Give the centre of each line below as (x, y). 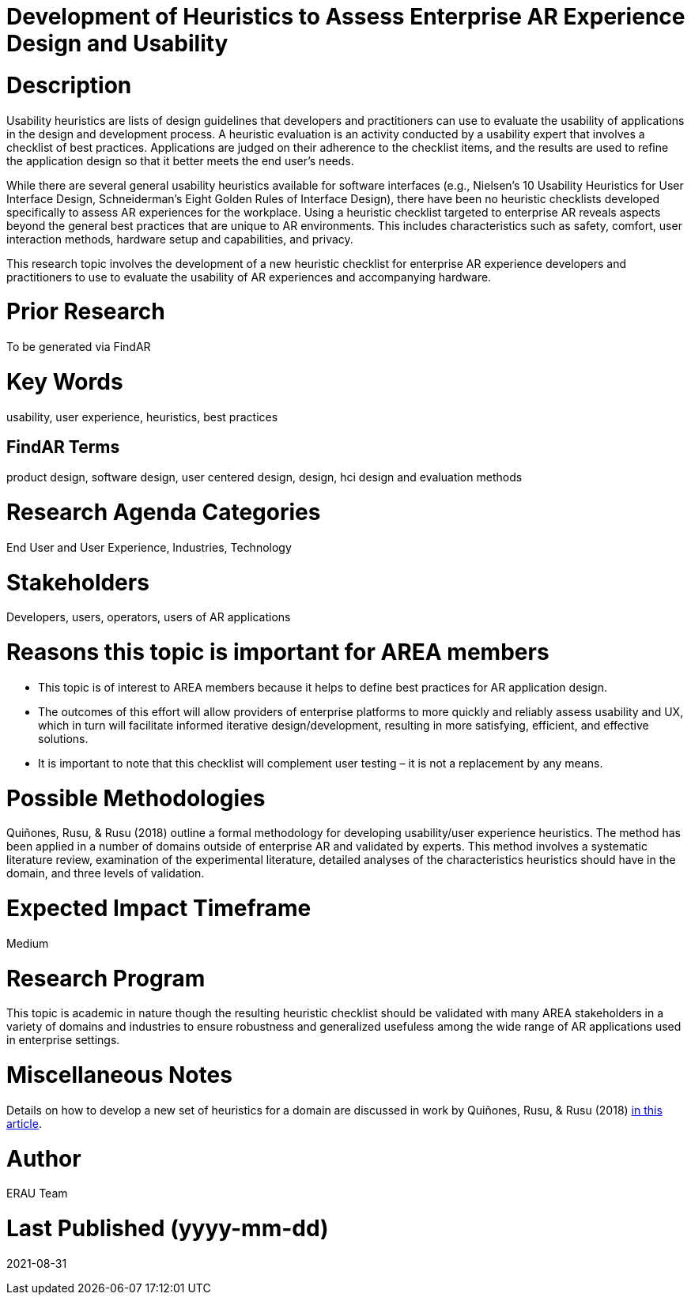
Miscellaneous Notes (119, 1075)
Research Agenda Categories (164, 513)
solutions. (63, 738)
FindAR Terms (63, 447)
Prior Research (86, 312)
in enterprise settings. (63, 1040)
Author (44, 1158)
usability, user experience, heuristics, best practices (142, 417)
